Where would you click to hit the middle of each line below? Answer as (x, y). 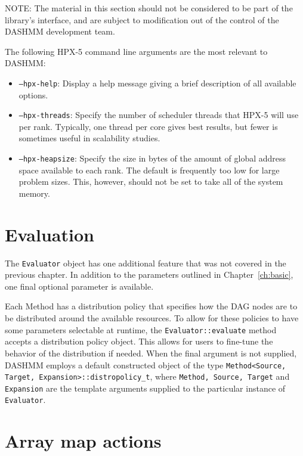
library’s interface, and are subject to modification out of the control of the (142, 19)
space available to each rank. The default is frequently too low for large (149, 170)
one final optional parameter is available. (79, 286)
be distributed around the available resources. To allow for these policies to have (152, 318)
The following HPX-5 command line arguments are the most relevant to (136, 51)
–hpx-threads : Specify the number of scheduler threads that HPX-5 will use (159, 115)
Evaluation (50, 234)
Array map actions (83, 441)
